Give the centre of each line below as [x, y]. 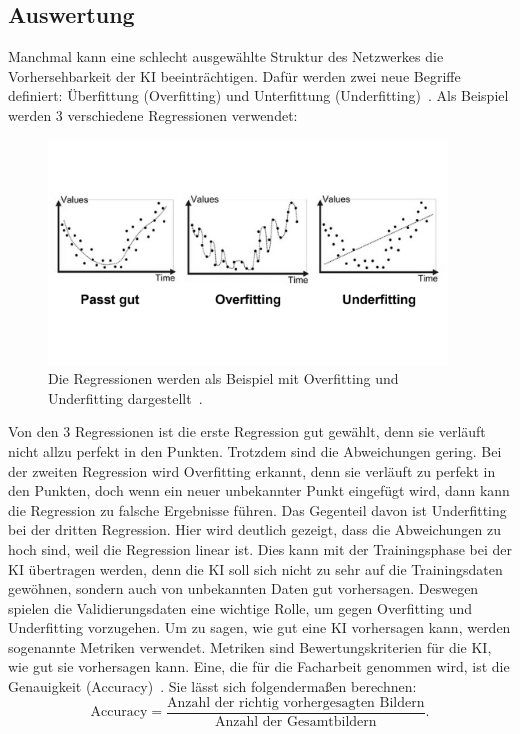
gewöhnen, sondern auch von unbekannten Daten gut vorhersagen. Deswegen [243, 588]
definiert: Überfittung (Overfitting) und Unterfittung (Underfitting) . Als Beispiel [258, 95]
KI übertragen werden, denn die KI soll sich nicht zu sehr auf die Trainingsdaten [255, 568]
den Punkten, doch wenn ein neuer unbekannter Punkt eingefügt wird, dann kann [259, 490]
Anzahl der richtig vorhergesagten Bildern [296, 702]
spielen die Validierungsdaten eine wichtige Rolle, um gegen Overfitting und [240, 607]
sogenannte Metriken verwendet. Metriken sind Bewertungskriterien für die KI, [250, 646]
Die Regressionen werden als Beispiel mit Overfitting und [223, 378]
